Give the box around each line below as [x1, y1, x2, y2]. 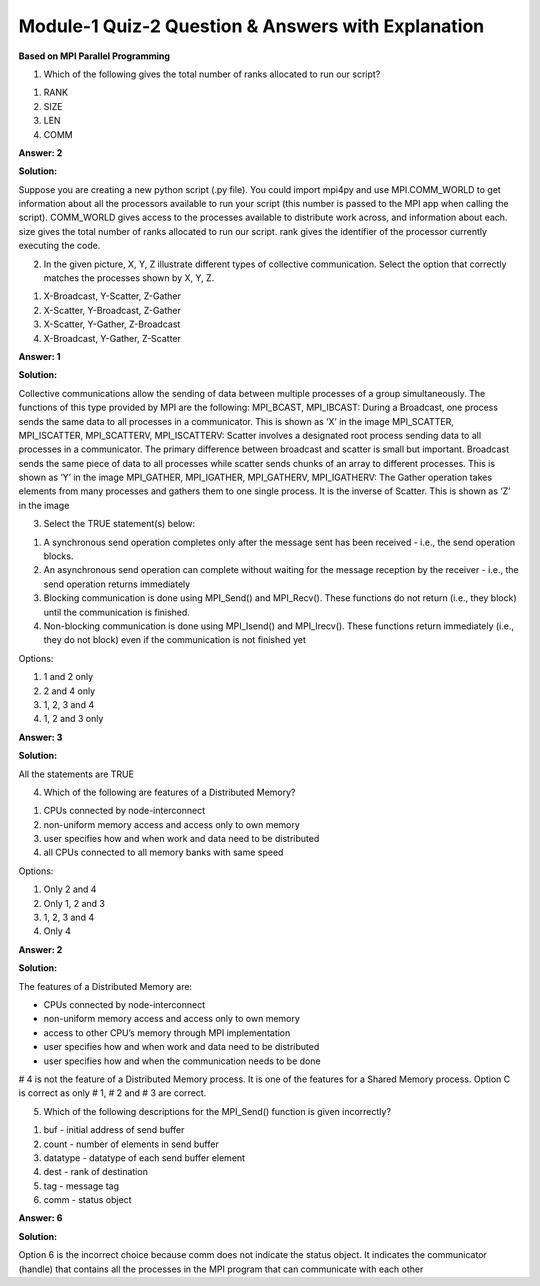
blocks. [43, 550, 74, 562]
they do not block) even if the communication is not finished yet [43, 634, 307, 646]
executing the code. [18, 240, 101, 252]
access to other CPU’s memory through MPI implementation [43, 1026, 291, 1039]
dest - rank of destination [43, 1166, 149, 1178]
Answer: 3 [18, 731, 63, 743]
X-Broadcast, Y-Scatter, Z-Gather [43, 290, 182, 302]
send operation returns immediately [43, 578, 191, 590]
